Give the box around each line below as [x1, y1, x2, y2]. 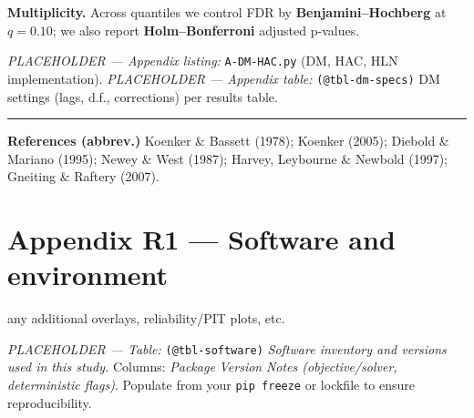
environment [7, 256, 169, 293]
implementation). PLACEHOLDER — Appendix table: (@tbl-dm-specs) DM [7, 68, 440, 87]
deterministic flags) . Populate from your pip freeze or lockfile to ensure [7, 375, 416, 394]
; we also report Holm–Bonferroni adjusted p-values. [52, 20, 360, 39]
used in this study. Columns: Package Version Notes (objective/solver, [7, 357, 397, 376]
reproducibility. [7, 393, 92, 412]
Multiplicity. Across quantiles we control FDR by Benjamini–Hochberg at [7, 3, 447, 21]
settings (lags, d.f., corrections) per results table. [7, 87, 278, 106]
